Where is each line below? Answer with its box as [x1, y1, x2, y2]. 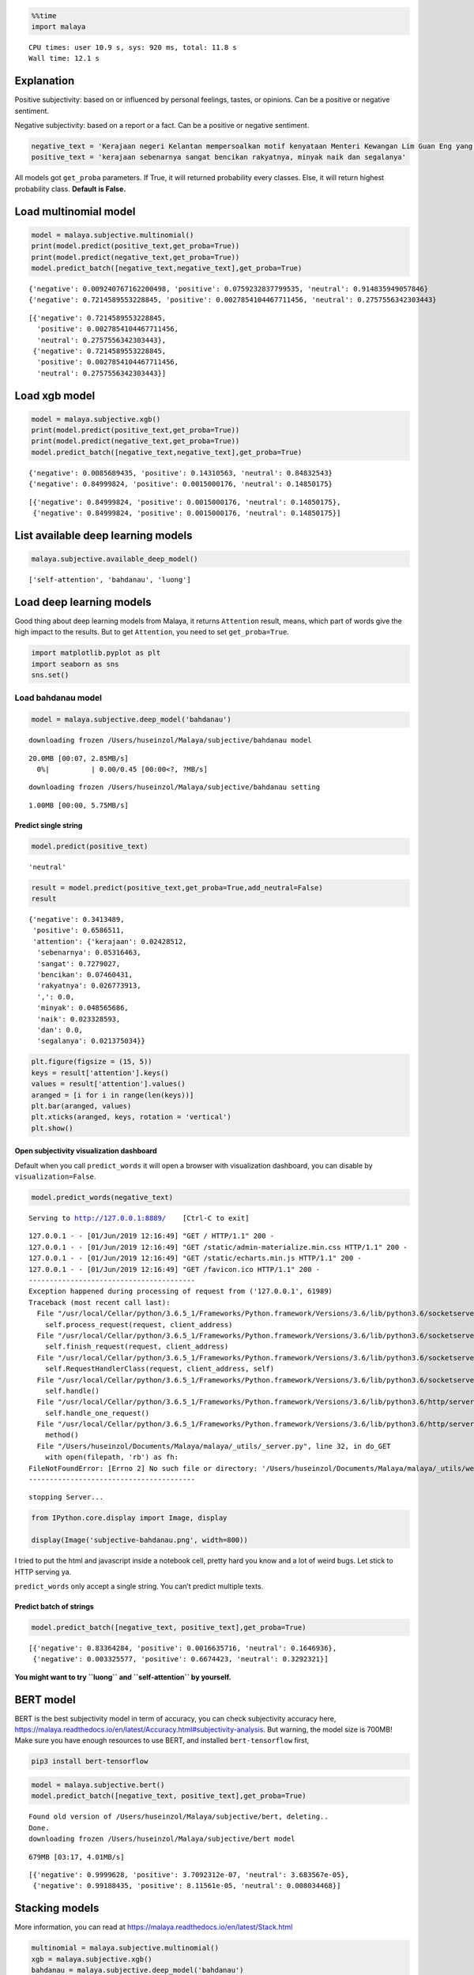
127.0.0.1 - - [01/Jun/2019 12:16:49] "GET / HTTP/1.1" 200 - [28, 1232, 275, 1240]
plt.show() [31, 1123, 73, 1133]
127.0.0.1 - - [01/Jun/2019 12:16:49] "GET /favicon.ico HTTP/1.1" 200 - [28, 1265, 321, 1273]
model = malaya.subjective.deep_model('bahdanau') [31, 715, 232, 724]
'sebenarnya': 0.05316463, [36, 948, 141, 957]
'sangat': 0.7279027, [36, 959, 121, 968]
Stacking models [14, 1902, 100, 1915]
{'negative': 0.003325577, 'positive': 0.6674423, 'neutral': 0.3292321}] [32, 1655, 329, 1664]
